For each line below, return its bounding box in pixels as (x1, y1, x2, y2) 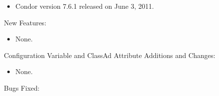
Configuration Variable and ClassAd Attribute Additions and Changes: (4, 50, 216, 60)
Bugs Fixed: (4, 82, 40, 93)
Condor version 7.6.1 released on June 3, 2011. (15, 1, 154, 11)
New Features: (4, 17, 47, 27)
